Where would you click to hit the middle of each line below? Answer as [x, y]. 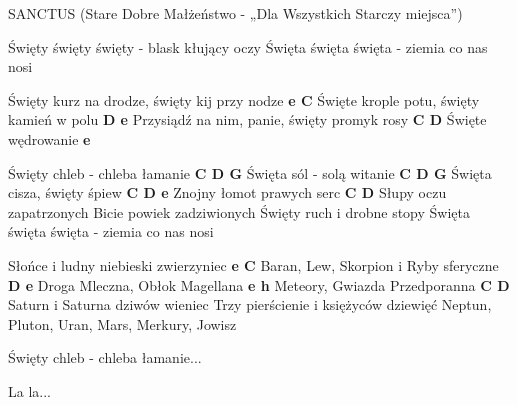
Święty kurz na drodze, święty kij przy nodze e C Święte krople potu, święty [244, 99]
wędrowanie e [49, 138]
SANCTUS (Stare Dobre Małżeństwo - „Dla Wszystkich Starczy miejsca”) [235, 13]
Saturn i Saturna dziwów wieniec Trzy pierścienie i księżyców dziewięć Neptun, [250, 304]
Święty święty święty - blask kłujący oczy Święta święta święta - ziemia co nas [248, 46]
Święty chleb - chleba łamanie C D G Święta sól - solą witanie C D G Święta [250, 172]
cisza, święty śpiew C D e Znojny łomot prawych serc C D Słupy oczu [227, 192]
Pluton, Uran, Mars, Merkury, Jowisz [122, 323]
